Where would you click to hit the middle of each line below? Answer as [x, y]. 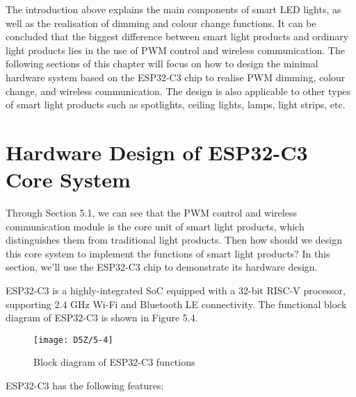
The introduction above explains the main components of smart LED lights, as [173, 9]
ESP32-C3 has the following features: [85, 386]
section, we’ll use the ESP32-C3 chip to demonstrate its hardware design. [162, 267]
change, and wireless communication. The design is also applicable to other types [178, 91]
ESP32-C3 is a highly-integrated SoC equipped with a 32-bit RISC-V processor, [176, 290]
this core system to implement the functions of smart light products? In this [168, 253]
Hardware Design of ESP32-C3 [157, 152]
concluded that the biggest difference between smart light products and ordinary [177, 36]
